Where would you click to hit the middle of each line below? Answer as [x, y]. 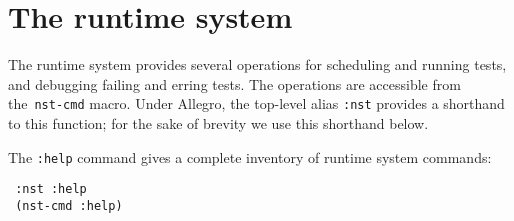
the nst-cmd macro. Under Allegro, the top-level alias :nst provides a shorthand [256, 103]
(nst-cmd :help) [69, 205]
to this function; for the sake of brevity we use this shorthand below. [218, 122]
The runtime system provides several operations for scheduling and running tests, [257, 64]
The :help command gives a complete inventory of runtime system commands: [250, 156]
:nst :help [51, 189]
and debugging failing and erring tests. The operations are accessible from [234, 83]
